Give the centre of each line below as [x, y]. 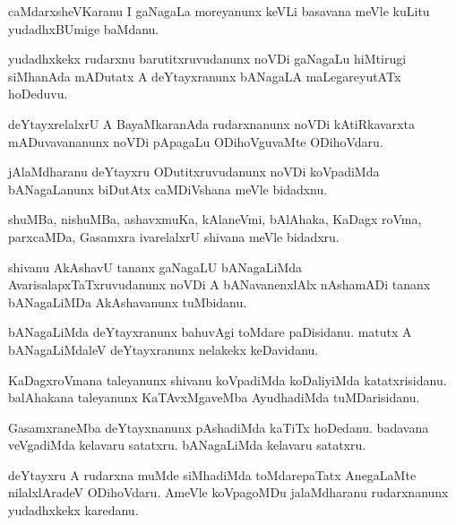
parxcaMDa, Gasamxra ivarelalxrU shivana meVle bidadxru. [174, 236]
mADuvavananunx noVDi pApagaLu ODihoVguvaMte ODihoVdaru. [196, 141]
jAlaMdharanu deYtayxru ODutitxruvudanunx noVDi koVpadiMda [194, 172]
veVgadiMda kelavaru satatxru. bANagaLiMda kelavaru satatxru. [187, 445]
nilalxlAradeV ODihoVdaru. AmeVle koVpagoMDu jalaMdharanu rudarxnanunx [228, 492]
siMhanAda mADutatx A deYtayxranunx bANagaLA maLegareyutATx [205, 76]
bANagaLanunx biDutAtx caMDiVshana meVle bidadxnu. [168, 189]
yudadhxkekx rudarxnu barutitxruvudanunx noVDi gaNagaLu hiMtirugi [207, 59]
